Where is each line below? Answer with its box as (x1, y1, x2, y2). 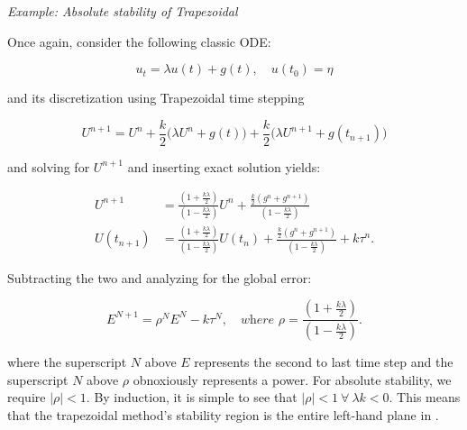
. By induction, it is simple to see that (86, 388, 298, 407)
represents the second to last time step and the (194, 352, 453, 371)
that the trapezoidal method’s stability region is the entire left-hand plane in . (7, 406, 439, 424)
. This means (389, 388, 461, 407)
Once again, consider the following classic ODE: (7, 32, 271, 50)
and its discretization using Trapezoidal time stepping (7, 88, 305, 107)
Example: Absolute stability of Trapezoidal (7, 2, 238, 20)
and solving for (7, 157, 90, 176)
